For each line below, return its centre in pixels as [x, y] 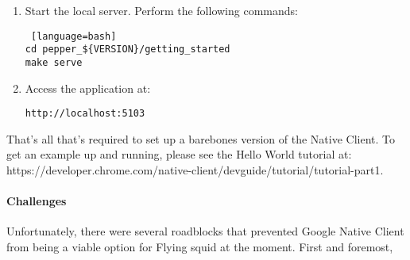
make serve [54, 62]
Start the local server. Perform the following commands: [161, 10]
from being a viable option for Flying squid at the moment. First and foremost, [200, 246]
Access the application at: [88, 88]
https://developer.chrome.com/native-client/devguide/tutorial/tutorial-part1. [195, 170]
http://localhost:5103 [85, 114]
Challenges [37, 201]
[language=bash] [73, 36]
